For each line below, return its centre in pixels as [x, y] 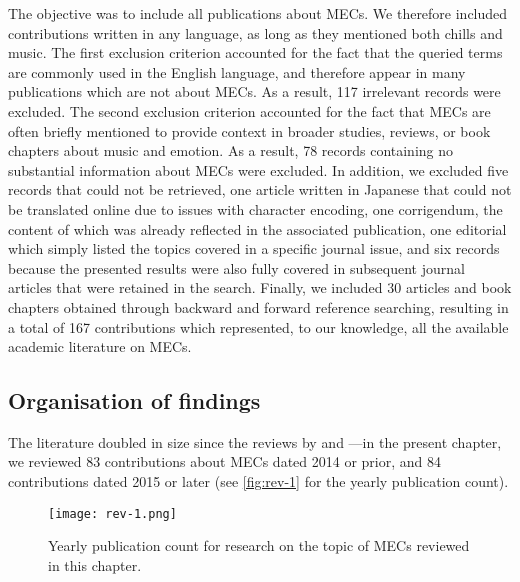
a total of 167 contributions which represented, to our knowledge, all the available [258, 326]
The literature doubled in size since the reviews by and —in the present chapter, [255, 441]
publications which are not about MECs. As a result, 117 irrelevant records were [254, 91]
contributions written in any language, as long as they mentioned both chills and [255, 32]
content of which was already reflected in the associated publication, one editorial [257, 228]
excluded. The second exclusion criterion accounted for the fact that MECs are [249, 110]
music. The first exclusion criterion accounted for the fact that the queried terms [255, 52]
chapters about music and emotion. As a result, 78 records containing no [231, 150]
